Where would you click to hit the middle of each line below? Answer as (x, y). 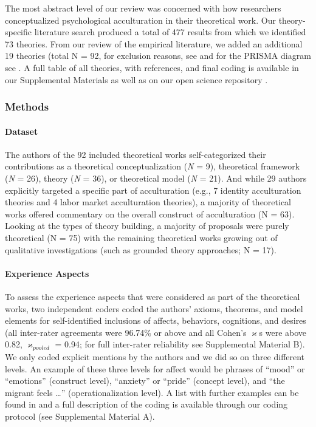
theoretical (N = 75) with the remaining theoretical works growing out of (141, 237)
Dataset (22, 131)
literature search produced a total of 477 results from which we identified (170, 32)
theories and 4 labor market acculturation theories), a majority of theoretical (148, 202)
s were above (283, 332)
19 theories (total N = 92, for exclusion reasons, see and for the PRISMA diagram (158, 56)
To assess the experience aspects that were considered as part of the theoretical (153, 296)
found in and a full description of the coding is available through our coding (146, 404)
